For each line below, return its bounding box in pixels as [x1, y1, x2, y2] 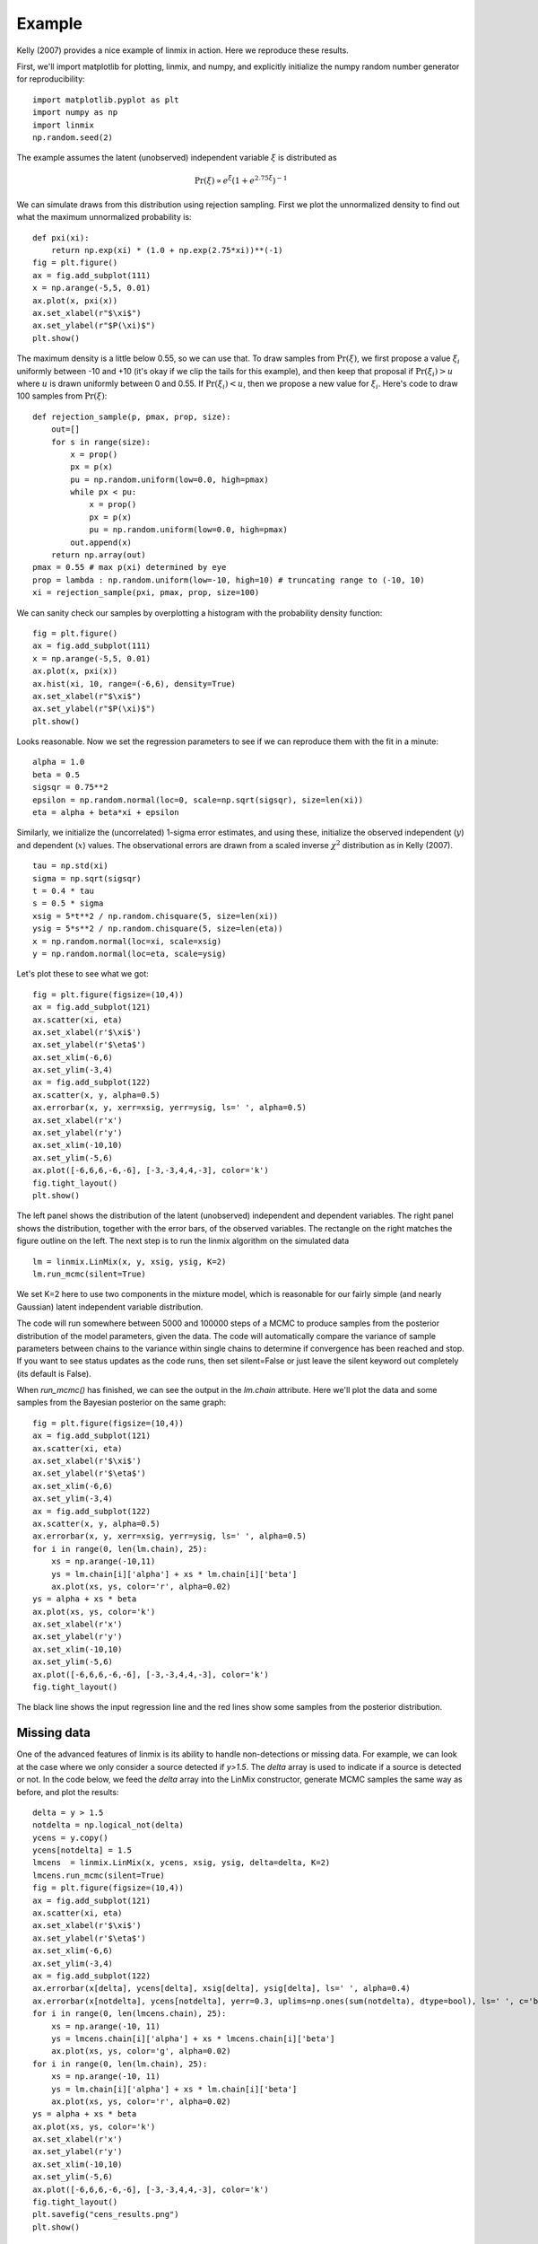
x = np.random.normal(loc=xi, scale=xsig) [32, 936, 222, 946]
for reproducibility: [16, 74, 85, 84]
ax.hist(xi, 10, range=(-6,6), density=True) [32, 679, 237, 688]
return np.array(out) [50, 550, 147, 560]
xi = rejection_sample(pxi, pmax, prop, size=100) [32, 588, 260, 598]
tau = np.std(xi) [32, 861, 108, 871]
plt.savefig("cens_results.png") [32, 2209, 179, 2220]
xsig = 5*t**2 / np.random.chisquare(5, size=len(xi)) [32, 911, 279, 921]
